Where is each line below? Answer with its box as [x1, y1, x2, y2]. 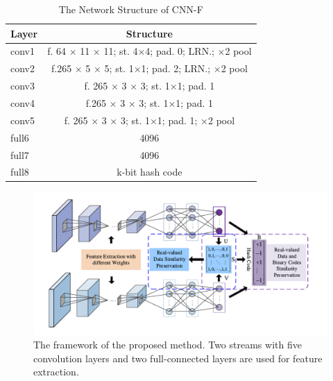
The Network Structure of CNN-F [58, 2, 203, 16]
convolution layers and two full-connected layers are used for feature [33, 350, 323, 365]
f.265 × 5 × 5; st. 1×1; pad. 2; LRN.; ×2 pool [51, 61, 248, 76]
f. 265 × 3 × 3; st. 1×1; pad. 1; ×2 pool [64, 112, 235, 127]
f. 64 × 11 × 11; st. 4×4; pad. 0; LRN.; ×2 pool [47, 44, 252, 58]
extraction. [33, 364, 79, 379]
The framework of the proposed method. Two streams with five [33, 337, 302, 352]
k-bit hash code [117, 164, 182, 179]
